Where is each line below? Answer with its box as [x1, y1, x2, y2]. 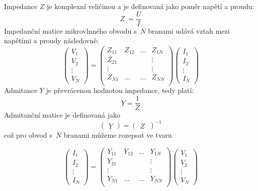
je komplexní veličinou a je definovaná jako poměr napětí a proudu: [47, 1, 254, 11]
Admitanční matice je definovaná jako [4, 110, 120, 120]
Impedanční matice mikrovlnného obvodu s [4, 25, 137, 36]
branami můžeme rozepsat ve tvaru [63, 130, 172, 140]
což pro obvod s [4, 130, 52, 140]
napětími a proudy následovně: [4, 35, 99, 46]
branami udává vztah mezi [148, 25, 230, 36]
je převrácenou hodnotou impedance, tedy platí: [46, 85, 194, 95]
